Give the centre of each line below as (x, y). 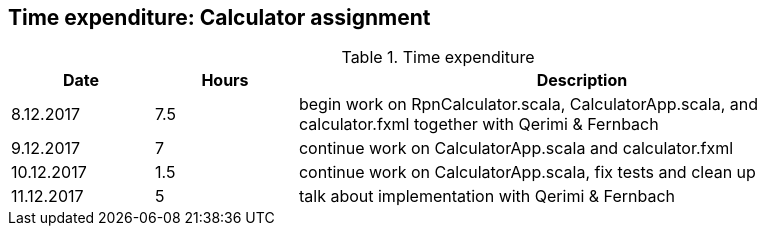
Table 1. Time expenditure (438, 57)
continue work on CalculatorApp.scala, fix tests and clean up (527, 172)
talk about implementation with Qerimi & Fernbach (487, 196)
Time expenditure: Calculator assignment (219, 17)
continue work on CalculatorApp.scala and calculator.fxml (516, 148)
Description (582, 80)
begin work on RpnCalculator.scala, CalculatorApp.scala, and (528, 104)
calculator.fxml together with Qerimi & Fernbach (478, 124)
